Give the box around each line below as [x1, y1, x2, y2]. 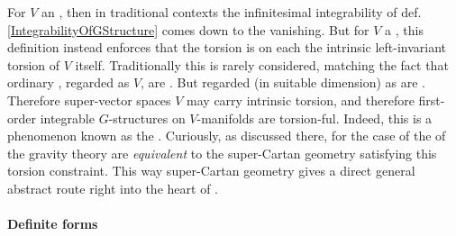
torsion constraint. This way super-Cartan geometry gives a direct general [7, 161, 415, 180]
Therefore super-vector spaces [7, 90, 171, 109]
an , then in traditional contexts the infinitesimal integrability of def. [41, 3, 422, 21]
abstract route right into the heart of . [7, 178, 218, 197]
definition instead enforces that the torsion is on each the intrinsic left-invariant [7, 38, 447, 57]
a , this [385, 20, 424, 39]
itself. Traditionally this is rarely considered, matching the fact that [75, 55, 449, 74]
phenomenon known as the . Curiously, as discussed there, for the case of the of [7, 126, 446, 145]
